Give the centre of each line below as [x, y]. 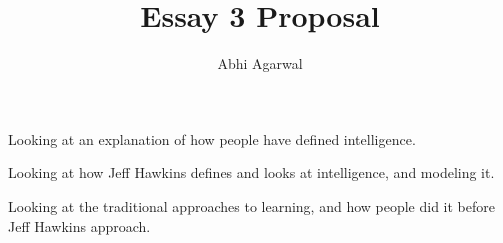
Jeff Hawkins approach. [79, 225]
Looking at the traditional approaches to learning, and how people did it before [251, 205]
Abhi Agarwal [260, 63]
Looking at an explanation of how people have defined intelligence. [212, 138]
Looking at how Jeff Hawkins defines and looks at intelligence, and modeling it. [251, 172]
